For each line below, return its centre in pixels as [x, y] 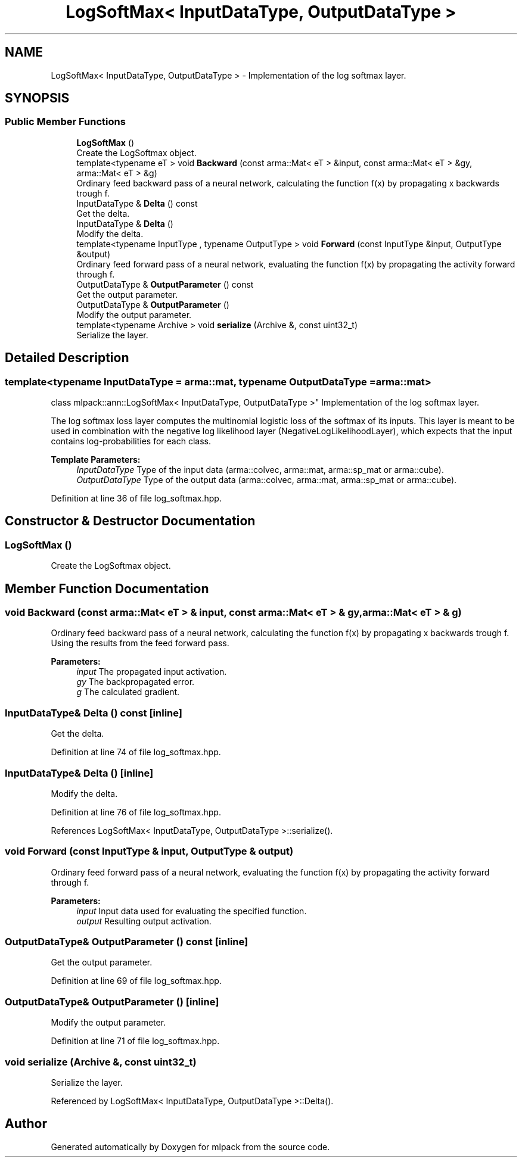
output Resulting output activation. [144, 921]
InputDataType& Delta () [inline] [79, 773]
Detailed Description [67, 358]
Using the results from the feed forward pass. [140, 643]
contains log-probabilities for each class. [131, 441]
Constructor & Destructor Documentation [130, 521]
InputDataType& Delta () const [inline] [94, 713]
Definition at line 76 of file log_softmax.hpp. [136, 812]
